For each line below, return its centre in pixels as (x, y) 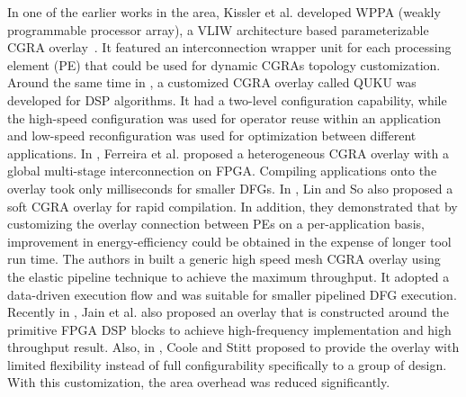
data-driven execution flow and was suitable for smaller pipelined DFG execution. (232, 294)
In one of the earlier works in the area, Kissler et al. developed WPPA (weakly (224, 12)
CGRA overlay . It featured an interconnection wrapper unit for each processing (229, 47)
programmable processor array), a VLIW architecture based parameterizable (218, 29)
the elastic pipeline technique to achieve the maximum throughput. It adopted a (229, 276)
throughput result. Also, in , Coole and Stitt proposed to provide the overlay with (233, 347)
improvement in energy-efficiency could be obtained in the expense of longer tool (229, 241)
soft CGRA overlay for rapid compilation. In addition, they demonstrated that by (233, 206)
